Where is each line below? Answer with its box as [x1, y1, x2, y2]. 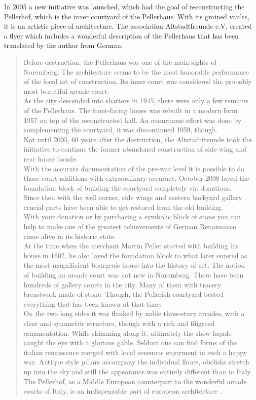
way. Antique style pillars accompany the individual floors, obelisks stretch [23, 357, 249, 367]
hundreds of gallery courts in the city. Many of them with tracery [23, 279, 221, 289]
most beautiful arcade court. [23, 85, 110, 96]
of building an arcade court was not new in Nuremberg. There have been [23, 270, 244, 280]
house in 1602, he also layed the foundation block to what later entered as [23, 250, 247, 260]
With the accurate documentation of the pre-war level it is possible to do [23, 163, 245, 173]
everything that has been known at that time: [23, 298, 162, 309]
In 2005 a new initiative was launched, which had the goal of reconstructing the [4, 1, 245, 11]
